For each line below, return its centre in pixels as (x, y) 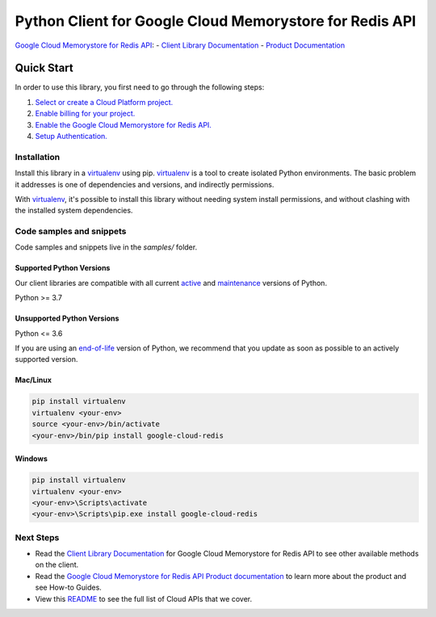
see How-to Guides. (69, 588)
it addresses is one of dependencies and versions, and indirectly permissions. (145, 184)
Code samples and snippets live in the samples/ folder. (106, 247)
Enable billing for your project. (85, 114)
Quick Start (44, 68)
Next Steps (37, 537)
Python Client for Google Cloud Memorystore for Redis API (216, 21)
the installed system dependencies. (74, 211)
